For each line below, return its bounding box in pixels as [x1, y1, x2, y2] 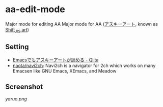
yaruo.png [5, 96, 27, 102]
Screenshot [5, 82, 43, 91]
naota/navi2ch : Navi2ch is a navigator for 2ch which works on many [12, 62, 156, 68]
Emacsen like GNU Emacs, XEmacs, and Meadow [12, 67, 117, 74]
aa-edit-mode [5, 4, 65, 15]
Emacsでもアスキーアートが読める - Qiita [12, 57, 99, 63]
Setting [5, 43, 29, 51]
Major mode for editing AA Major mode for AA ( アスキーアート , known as [5, 21, 158, 27]
